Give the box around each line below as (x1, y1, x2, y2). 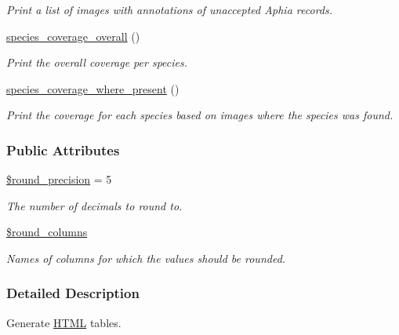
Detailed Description (6, 283, 140, 303)
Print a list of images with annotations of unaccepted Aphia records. (6, 2, 333, 17)
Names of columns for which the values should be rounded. (6, 249, 286, 266)
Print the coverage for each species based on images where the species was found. (6, 107, 394, 123)
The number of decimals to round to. (6, 197, 183, 213)
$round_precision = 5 (6, 171, 112, 188)
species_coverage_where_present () (6, 80, 180, 96)
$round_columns (6, 224, 88, 240)
